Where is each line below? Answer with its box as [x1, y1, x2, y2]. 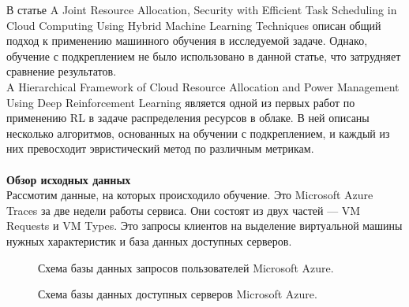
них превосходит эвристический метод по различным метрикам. [6, 140, 314, 157]
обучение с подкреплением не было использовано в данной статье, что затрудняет [6, 47, 401, 64]
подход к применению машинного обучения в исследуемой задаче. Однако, [6, 32, 368, 49]
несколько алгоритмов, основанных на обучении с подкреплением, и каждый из [6, 124, 390, 141]
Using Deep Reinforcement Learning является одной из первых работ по [6, 94, 355, 110]
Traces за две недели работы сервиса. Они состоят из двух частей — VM [6, 202, 361, 218]
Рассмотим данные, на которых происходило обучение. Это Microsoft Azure [6, 187, 373, 203]
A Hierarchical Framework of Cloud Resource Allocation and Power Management [6, 78, 400, 94]
